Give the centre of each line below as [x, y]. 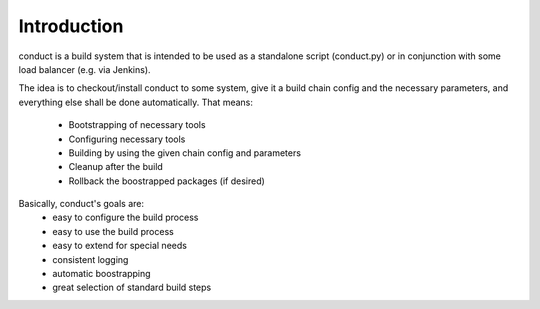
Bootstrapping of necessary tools [137, 125]
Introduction [71, 26]
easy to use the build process [113, 231]
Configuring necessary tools [127, 139]
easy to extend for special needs [119, 246]
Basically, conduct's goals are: [81, 204]
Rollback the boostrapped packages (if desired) [166, 181]
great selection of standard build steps [132, 287]
